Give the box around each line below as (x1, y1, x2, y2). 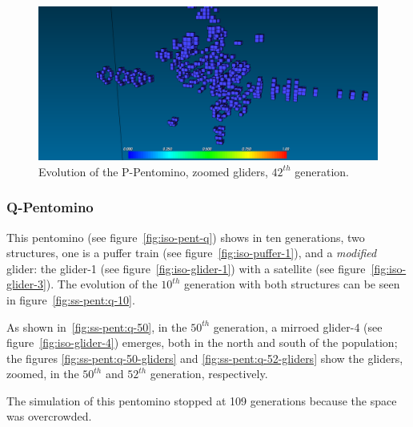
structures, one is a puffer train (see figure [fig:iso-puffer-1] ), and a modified (6, 244, 377, 261)
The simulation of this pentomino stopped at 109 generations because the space (6, 392, 397, 409)
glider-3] (6, 276, 46, 292)
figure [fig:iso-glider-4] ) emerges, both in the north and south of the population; (6, 334, 398, 351)
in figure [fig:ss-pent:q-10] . (6, 291, 135, 308)
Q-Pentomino (6, 197, 94, 217)
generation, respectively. (150, 365, 268, 382)
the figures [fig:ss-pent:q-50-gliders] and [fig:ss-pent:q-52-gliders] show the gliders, (6, 349, 403, 366)
